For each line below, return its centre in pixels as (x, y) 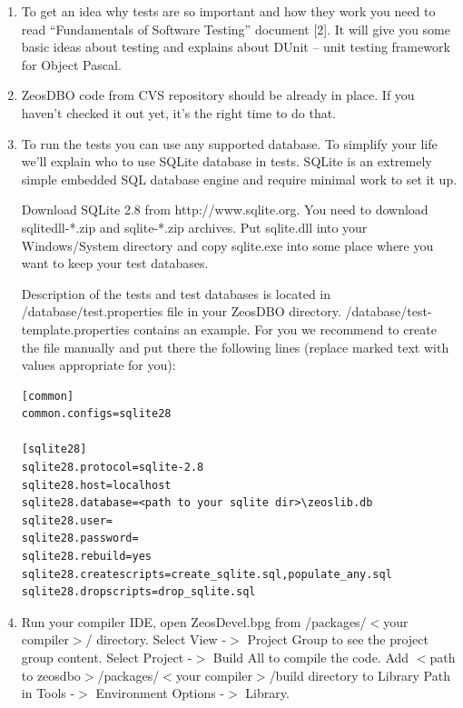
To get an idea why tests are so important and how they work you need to (228, 11)
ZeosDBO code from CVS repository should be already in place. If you (218, 95)
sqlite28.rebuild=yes (86, 557)
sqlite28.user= (67, 520)
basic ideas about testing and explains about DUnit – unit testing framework (236, 47)
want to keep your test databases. (115, 263)
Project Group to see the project (338, 639)
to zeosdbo (51, 675)
